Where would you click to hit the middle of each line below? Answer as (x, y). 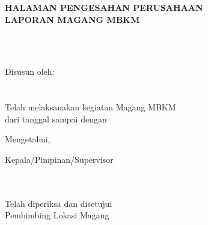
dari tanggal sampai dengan (56, 119)
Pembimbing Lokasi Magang (57, 215)
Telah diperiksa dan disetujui (59, 203)
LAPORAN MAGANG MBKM (72, 19)
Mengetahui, (28, 139)
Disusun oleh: (30, 71)
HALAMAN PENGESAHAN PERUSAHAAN (104, 7)
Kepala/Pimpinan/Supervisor (59, 159)
